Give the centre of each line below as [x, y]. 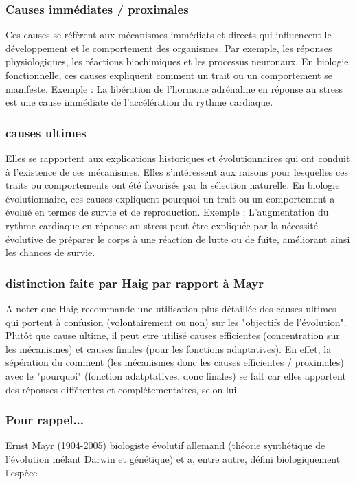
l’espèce [22, 472]
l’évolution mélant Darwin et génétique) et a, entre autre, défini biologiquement [173, 458]
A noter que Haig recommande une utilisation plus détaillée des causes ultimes [171, 308]
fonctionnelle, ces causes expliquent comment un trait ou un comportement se [169, 75]
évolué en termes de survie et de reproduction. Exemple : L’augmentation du [167, 212]
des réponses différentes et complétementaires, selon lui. [123, 389]
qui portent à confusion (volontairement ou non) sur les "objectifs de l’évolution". [176, 322]
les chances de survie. [50, 252]
